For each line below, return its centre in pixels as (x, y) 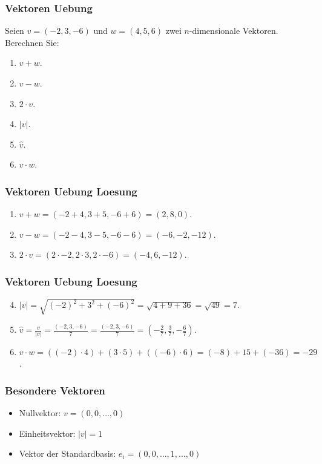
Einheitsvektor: (47, 433)
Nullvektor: (40, 413)
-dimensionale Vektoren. (234, 31)
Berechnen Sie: (32, 42)
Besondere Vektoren (55, 390)
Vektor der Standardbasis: (67, 453)
